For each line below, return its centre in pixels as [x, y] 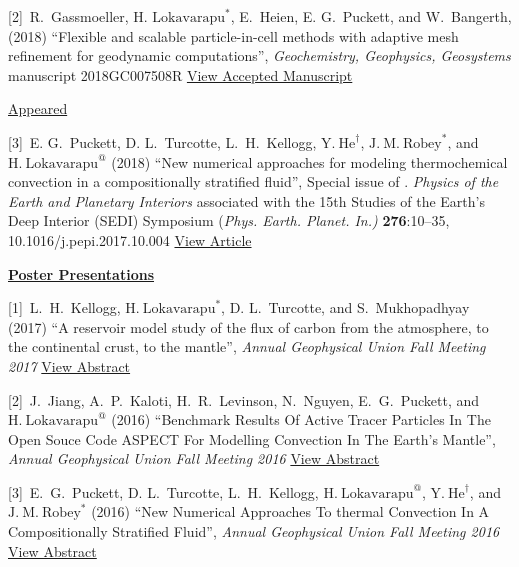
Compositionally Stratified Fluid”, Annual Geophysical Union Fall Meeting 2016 [254, 531]
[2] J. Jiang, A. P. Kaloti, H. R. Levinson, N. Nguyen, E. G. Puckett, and [244, 399]
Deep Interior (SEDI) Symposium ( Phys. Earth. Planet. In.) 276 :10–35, [229, 220]
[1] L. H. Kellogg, [64, 307]
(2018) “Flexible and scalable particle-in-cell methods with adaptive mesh [233, 35]
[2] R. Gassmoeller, [68, 16]
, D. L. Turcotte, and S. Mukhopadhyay [345, 307]
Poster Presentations [81, 273]
